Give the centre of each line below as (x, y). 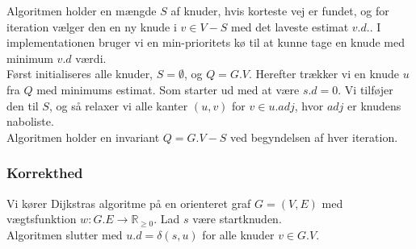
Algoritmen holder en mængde (82, 10)
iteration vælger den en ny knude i (92, 26)
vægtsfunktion (42, 219)
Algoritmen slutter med (65, 234)
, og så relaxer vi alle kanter (118, 105)
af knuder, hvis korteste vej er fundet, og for (280, 10)
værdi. (91, 58)
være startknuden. (237, 219)
